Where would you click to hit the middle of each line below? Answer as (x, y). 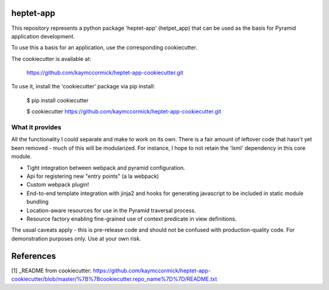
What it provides (36, 127)
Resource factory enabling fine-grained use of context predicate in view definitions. (132, 219)
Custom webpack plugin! (58, 185)
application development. (43, 36)
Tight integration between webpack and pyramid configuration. (106, 168)
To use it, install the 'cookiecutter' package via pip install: (83, 87)
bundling (37, 202)
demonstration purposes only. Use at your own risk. (76, 238)
